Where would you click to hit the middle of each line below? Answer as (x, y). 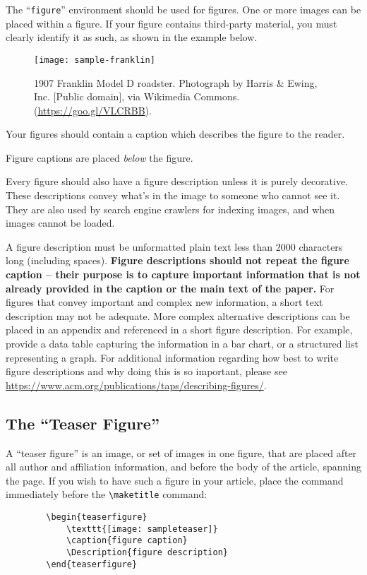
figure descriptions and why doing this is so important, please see (146, 371)
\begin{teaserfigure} (97, 517)
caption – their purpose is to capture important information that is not (183, 274)
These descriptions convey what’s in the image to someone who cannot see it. (173, 195)
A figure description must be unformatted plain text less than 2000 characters (174, 246)
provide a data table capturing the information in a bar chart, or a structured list (182, 343)
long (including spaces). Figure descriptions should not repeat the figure (178, 260)
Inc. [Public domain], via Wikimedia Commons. (137, 96)
